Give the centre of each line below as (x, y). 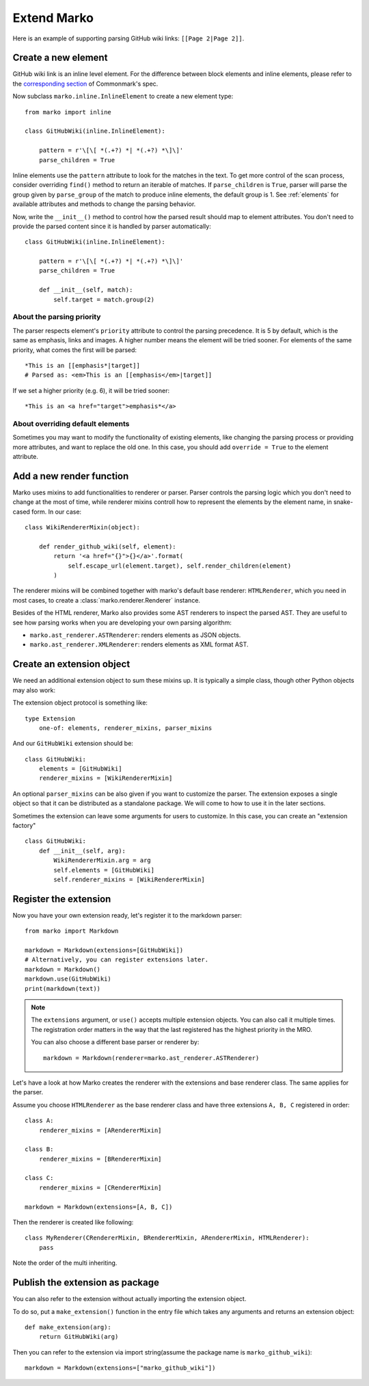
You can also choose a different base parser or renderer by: (115, 1042)
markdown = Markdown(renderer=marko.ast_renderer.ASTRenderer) (151, 1058)
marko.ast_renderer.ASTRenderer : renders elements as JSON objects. (135, 635)
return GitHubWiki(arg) (79, 1337)
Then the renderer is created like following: (73, 1222)
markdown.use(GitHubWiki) (68, 979)
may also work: (34, 690)
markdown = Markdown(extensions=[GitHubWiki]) (104, 950)
